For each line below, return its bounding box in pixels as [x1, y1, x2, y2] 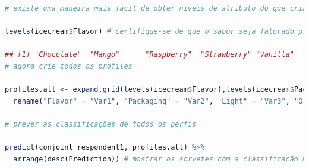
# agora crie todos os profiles [5, 62, 133, 70]
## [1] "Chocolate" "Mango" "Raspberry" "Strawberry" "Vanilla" [5, 50, 294, 59]
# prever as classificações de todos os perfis [5, 119, 197, 128]
